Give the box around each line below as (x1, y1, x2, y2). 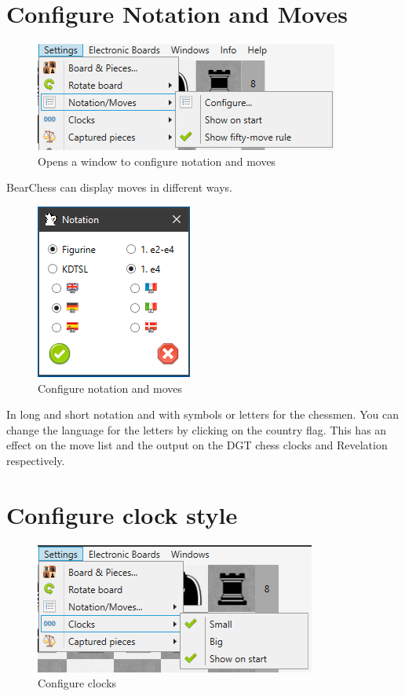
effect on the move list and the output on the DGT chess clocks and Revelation (6, 437, 388, 453)
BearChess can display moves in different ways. (6, 179, 232, 196)
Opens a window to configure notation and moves (38, 152, 276, 169)
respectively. (6, 452, 65, 468)
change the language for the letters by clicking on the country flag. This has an (6, 421, 387, 438)
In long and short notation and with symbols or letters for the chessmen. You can (6, 406, 399, 423)
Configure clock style (6, 498, 238, 530)
